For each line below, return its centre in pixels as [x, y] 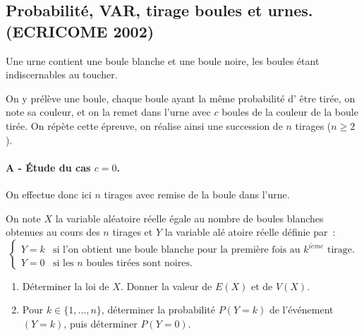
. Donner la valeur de [166, 286]
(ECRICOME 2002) [80, 31]
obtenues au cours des [53, 232]
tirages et [133, 232]
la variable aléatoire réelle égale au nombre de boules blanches [189, 218]
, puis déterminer [101, 323]
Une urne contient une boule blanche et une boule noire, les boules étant [163, 60]
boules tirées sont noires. [139, 264]
